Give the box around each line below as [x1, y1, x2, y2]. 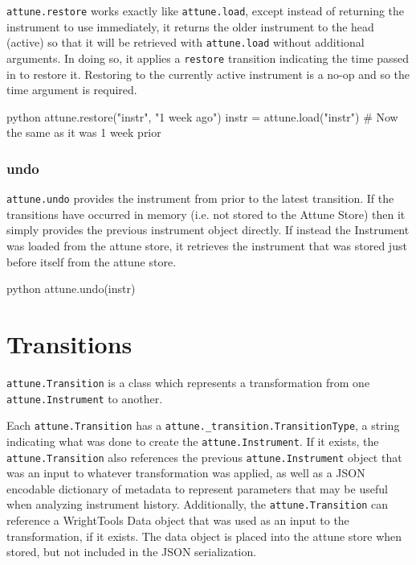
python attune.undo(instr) [6, 280, 136, 297]
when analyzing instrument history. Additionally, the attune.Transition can [6, 496, 389, 513]
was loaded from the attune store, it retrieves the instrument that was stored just [6, 237, 407, 254]
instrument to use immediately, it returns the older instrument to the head [6, 18, 374, 35]
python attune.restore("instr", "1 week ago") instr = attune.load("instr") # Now [6, 108, 398, 125]
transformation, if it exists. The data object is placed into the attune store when [6, 527, 402, 544]
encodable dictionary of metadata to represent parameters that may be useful [6, 480, 388, 497]
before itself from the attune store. [6, 253, 177, 270]
